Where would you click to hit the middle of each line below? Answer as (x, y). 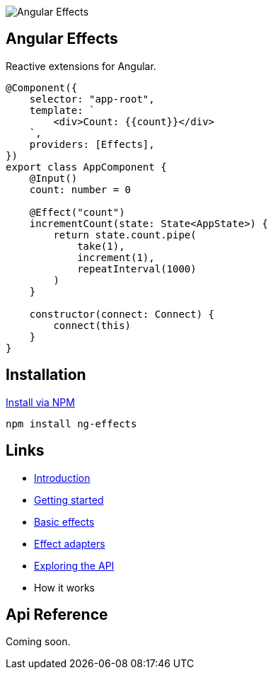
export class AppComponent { (86, 167)
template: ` (62, 110)
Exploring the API (74, 565)
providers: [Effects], (92, 144)
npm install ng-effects (71, 423)
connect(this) (92, 325)
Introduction (62, 478)
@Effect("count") (77, 212)
